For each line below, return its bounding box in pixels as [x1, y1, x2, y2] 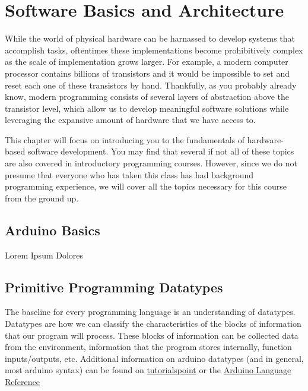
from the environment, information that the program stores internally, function [5, 340, 292, 353]
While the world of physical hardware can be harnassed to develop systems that [5, 32, 296, 45]
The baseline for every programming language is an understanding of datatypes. [5, 305, 296, 318]
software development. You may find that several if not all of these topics [27, 145, 294, 157]
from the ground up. [5, 191, 79, 204]
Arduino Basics [5, 220, 100, 239]
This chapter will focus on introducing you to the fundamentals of [5, 133, 245, 146]
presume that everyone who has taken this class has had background [5, 168, 254, 181]
